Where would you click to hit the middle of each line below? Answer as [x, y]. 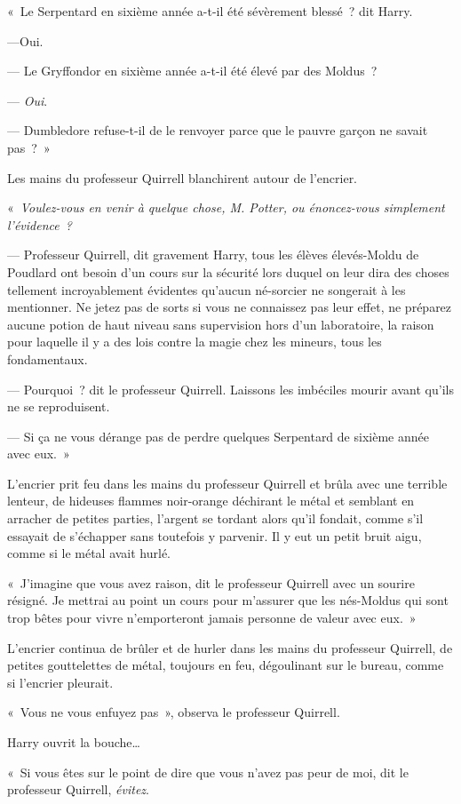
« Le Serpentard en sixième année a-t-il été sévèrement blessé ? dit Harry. [210, 11]
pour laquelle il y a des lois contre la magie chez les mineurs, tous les [195, 342]
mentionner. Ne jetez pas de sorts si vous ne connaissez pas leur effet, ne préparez [230, 307]
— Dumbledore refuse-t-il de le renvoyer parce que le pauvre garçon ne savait [218, 130]
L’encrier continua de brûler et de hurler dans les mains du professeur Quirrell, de [230, 647]
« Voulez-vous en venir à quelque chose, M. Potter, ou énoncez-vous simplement [226, 207]
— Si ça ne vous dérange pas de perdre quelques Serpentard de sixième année [218, 436]
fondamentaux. [48, 358]
